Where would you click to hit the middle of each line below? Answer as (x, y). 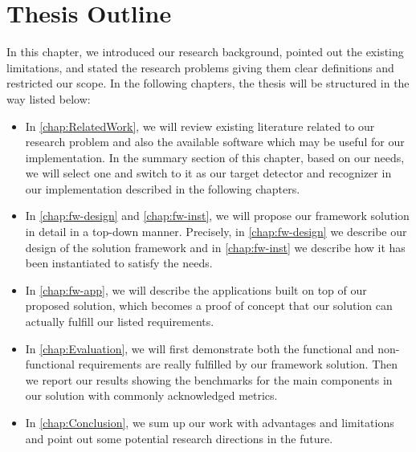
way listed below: (49, 98)
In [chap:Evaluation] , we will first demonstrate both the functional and (200, 348)
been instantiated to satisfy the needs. (119, 263)
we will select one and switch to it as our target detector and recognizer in (208, 173)
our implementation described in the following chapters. (163, 188)
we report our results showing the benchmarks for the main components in (209, 379)
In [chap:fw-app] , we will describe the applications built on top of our (196, 289)
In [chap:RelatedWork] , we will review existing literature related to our (200, 126)
